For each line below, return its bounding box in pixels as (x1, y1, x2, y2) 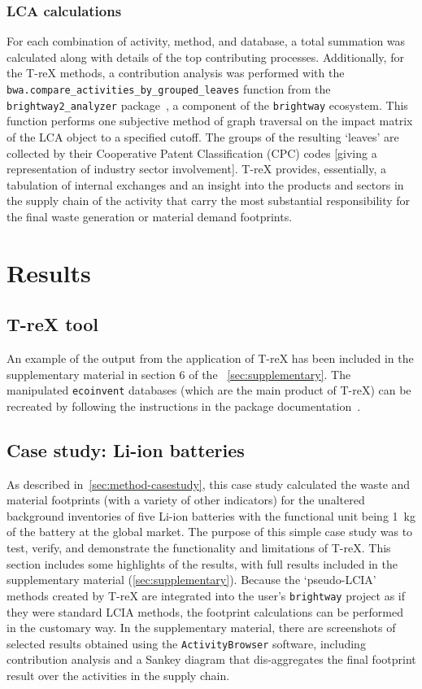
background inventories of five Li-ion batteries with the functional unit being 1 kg (7, 507, 415, 524)
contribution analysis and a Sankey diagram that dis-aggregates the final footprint (7, 651, 416, 668)
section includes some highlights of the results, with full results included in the (7, 555, 398, 572)
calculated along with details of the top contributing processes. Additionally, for (7, 48, 404, 65)
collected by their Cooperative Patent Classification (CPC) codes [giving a (7, 144, 377, 161)
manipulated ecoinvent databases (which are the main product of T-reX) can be (7, 382, 411, 399)
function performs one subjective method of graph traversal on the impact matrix (7, 112, 413, 129)
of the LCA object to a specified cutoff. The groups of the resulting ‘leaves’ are (7, 128, 399, 145)
